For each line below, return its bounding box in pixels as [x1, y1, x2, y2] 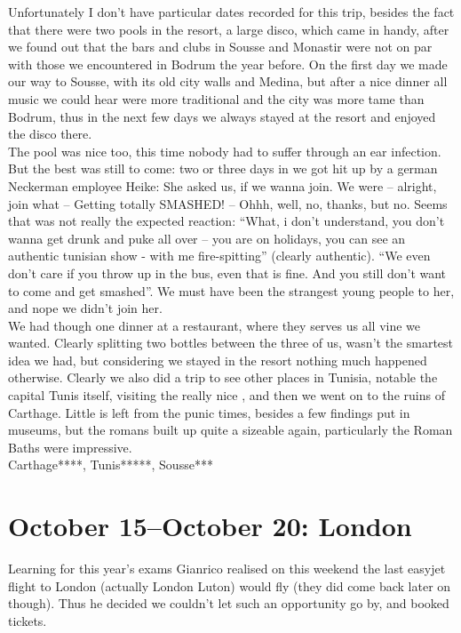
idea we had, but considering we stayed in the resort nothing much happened [8, 350, 427, 369]
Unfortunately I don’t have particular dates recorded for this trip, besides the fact [8, 3, 455, 20]
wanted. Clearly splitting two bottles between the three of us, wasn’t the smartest [8, 333, 454, 352]
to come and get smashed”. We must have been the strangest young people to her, [8, 281, 455, 300]
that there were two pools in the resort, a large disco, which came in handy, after [8, 20, 449, 38]
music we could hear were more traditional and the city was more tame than [8, 89, 425, 108]
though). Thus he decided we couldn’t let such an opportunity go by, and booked [8, 594, 449, 613]
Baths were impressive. [8, 437, 132, 456]
